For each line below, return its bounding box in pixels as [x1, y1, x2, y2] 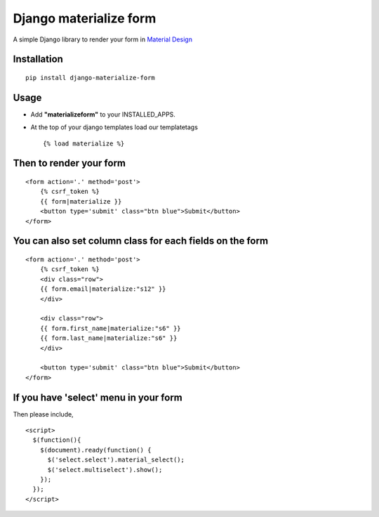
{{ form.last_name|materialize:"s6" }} [39, 334, 178, 342]
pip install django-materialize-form [25, 74, 156, 81]
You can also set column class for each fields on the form [13, 235, 269, 247]
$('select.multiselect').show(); [47, 466, 163, 473]
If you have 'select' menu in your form [13, 391, 182, 403]
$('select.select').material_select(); [47, 456, 185, 464]
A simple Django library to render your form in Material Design [13, 35, 193, 44]
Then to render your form [13, 157, 126, 169]
